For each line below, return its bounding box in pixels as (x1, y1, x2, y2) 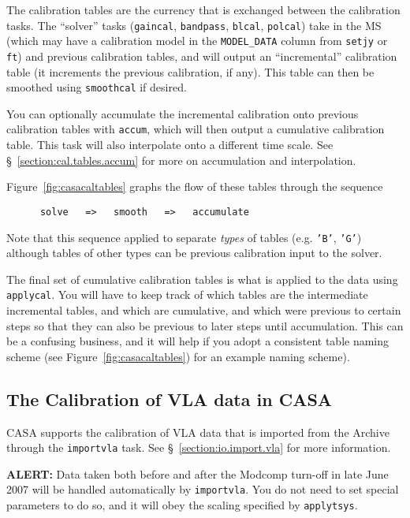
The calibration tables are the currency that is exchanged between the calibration (6, 2, 401, 17)
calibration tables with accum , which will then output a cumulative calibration (6, 121, 385, 137)
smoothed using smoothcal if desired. (6, 79, 187, 95)
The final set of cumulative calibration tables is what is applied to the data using (6, 270, 398, 287)
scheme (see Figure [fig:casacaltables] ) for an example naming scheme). (6, 348, 350, 364)
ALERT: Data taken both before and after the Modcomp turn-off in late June (6, 465, 389, 482)
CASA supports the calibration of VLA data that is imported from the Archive (6, 423, 389, 440)
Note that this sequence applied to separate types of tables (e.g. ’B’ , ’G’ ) (6, 229, 362, 245)
